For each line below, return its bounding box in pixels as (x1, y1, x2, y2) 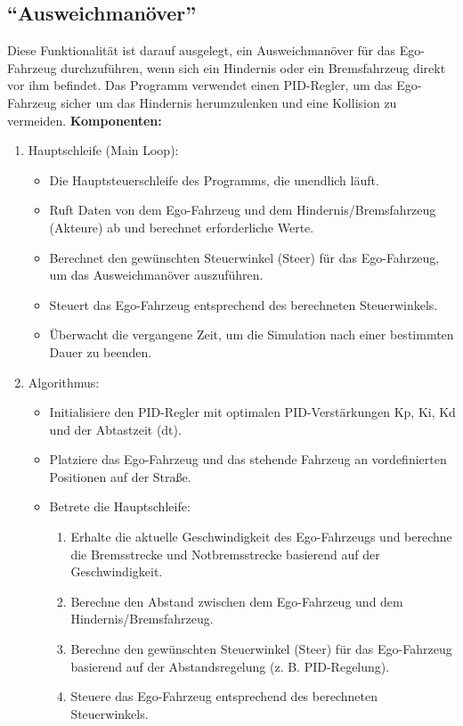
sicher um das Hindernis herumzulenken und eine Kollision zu (61, 93, 397, 111)
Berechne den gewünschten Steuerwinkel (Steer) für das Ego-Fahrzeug (70, 640, 452, 658)
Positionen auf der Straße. (49, 467, 191, 485)
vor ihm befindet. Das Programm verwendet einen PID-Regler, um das (7, 76, 393, 94)
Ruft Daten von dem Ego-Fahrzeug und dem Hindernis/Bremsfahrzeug (49, 200, 436, 219)
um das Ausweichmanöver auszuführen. (49, 265, 264, 284)
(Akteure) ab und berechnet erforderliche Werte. (49, 217, 314, 236)
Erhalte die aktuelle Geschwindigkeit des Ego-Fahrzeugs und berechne (70, 527, 452, 546)
